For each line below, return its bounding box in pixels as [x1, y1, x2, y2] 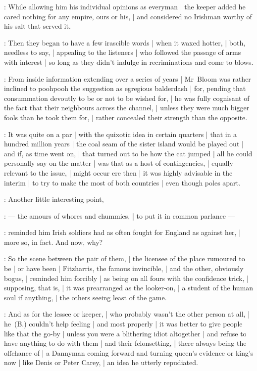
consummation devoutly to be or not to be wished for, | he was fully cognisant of [4, 93, 250, 103]
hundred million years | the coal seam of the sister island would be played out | [4, 139, 244, 149]
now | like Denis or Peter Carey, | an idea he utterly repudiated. [4, 357, 198, 368]
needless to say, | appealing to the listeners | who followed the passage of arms [4, 47, 241, 57]
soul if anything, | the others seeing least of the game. [4, 292, 167, 302]
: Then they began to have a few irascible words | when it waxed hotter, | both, [4, 37, 246, 47]
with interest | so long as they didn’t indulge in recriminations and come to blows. [4, 56, 254, 67]
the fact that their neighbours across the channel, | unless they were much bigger [4, 102, 250, 113]
